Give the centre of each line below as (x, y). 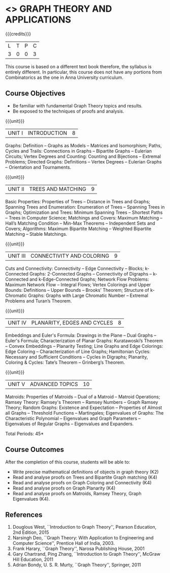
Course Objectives (36, 93)
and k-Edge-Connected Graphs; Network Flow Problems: (89, 279)
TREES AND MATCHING (58, 189)
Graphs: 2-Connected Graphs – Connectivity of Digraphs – (91, 274)
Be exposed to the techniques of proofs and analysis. (68, 111)
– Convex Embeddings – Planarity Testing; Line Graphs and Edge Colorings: (84, 346)
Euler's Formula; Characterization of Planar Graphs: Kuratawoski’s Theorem (84, 340)
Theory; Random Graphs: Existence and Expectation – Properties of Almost (84, 407)
